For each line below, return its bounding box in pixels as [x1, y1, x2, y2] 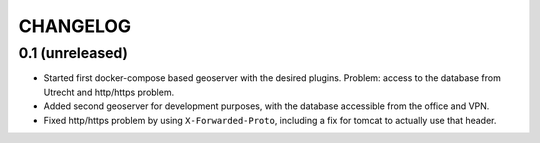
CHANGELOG [18, 15, 132, 37]
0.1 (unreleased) [18, 44, 129, 62]
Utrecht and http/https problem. [43, 86, 175, 98]
